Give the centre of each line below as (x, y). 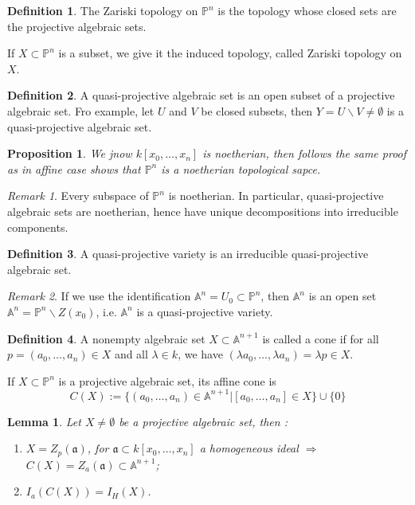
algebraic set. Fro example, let (81, 110)
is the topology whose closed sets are (307, 10)
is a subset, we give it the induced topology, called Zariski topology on (230, 53)
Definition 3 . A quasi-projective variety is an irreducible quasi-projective (188, 254)
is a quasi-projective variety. (205, 311)
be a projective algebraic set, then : (203, 421)
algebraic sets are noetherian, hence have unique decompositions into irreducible (203, 211)
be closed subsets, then (257, 110)
